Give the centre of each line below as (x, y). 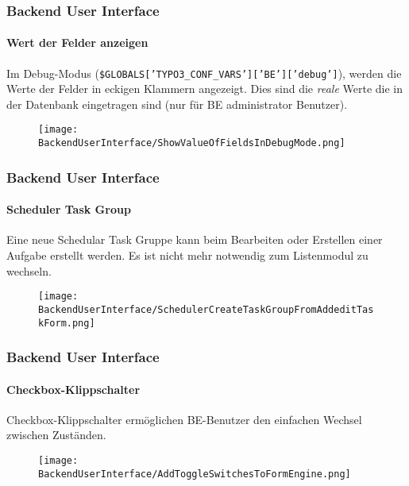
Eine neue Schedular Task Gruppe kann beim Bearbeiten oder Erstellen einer (195, 239)
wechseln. (29, 270)
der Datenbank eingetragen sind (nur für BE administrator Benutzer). (177, 104)
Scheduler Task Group (69, 209)
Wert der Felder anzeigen (77, 42)
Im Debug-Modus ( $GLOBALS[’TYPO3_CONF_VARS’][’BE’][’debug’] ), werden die (204, 73)
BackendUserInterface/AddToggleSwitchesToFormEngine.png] (195, 474)
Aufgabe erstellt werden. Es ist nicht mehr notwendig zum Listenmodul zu (187, 255)
